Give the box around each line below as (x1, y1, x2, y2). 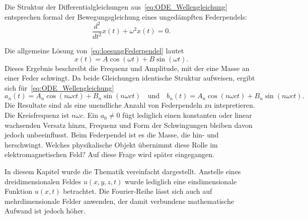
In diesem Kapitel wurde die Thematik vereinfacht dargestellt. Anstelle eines (5, 166, 241, 177)
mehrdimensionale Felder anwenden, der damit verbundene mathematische (5, 195, 234, 206)
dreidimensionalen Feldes (5, 176, 82, 186)
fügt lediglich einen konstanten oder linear (122, 110, 252, 120)
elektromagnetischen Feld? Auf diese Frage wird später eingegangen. (5, 149, 214, 160)
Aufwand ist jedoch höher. (5, 205, 86, 216)
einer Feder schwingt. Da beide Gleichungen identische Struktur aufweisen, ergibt (5, 72, 255, 83)
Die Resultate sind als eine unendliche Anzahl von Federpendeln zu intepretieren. (5, 100, 255, 110)
